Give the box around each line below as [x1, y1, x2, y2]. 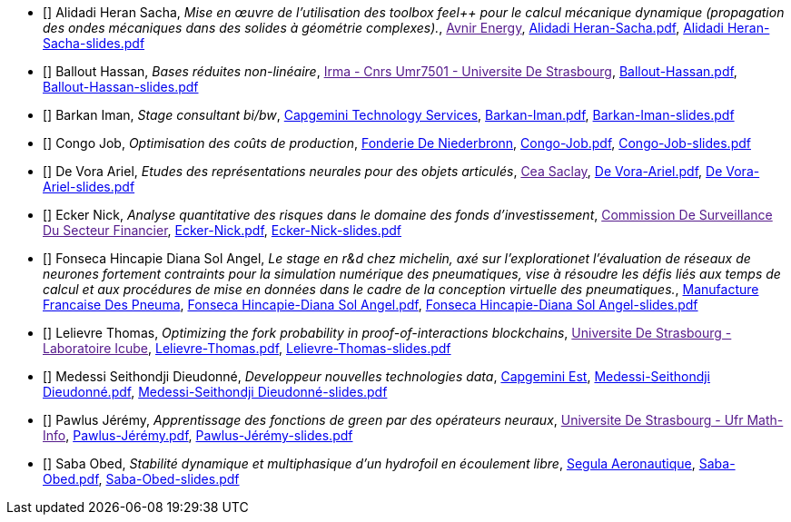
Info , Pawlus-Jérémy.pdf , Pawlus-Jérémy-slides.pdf [43, 428, 353, 443]
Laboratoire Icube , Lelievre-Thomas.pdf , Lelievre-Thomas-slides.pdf [43, 340, 451, 356]
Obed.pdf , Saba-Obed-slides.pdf [43, 471, 240, 487]
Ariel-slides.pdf [43, 179, 135, 194]
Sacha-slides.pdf [43, 35, 145, 51]
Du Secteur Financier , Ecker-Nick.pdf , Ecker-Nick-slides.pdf [43, 222, 402, 238]
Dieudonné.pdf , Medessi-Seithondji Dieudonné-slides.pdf [43, 384, 388, 399]
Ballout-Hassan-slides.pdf [43, 79, 199, 94]
